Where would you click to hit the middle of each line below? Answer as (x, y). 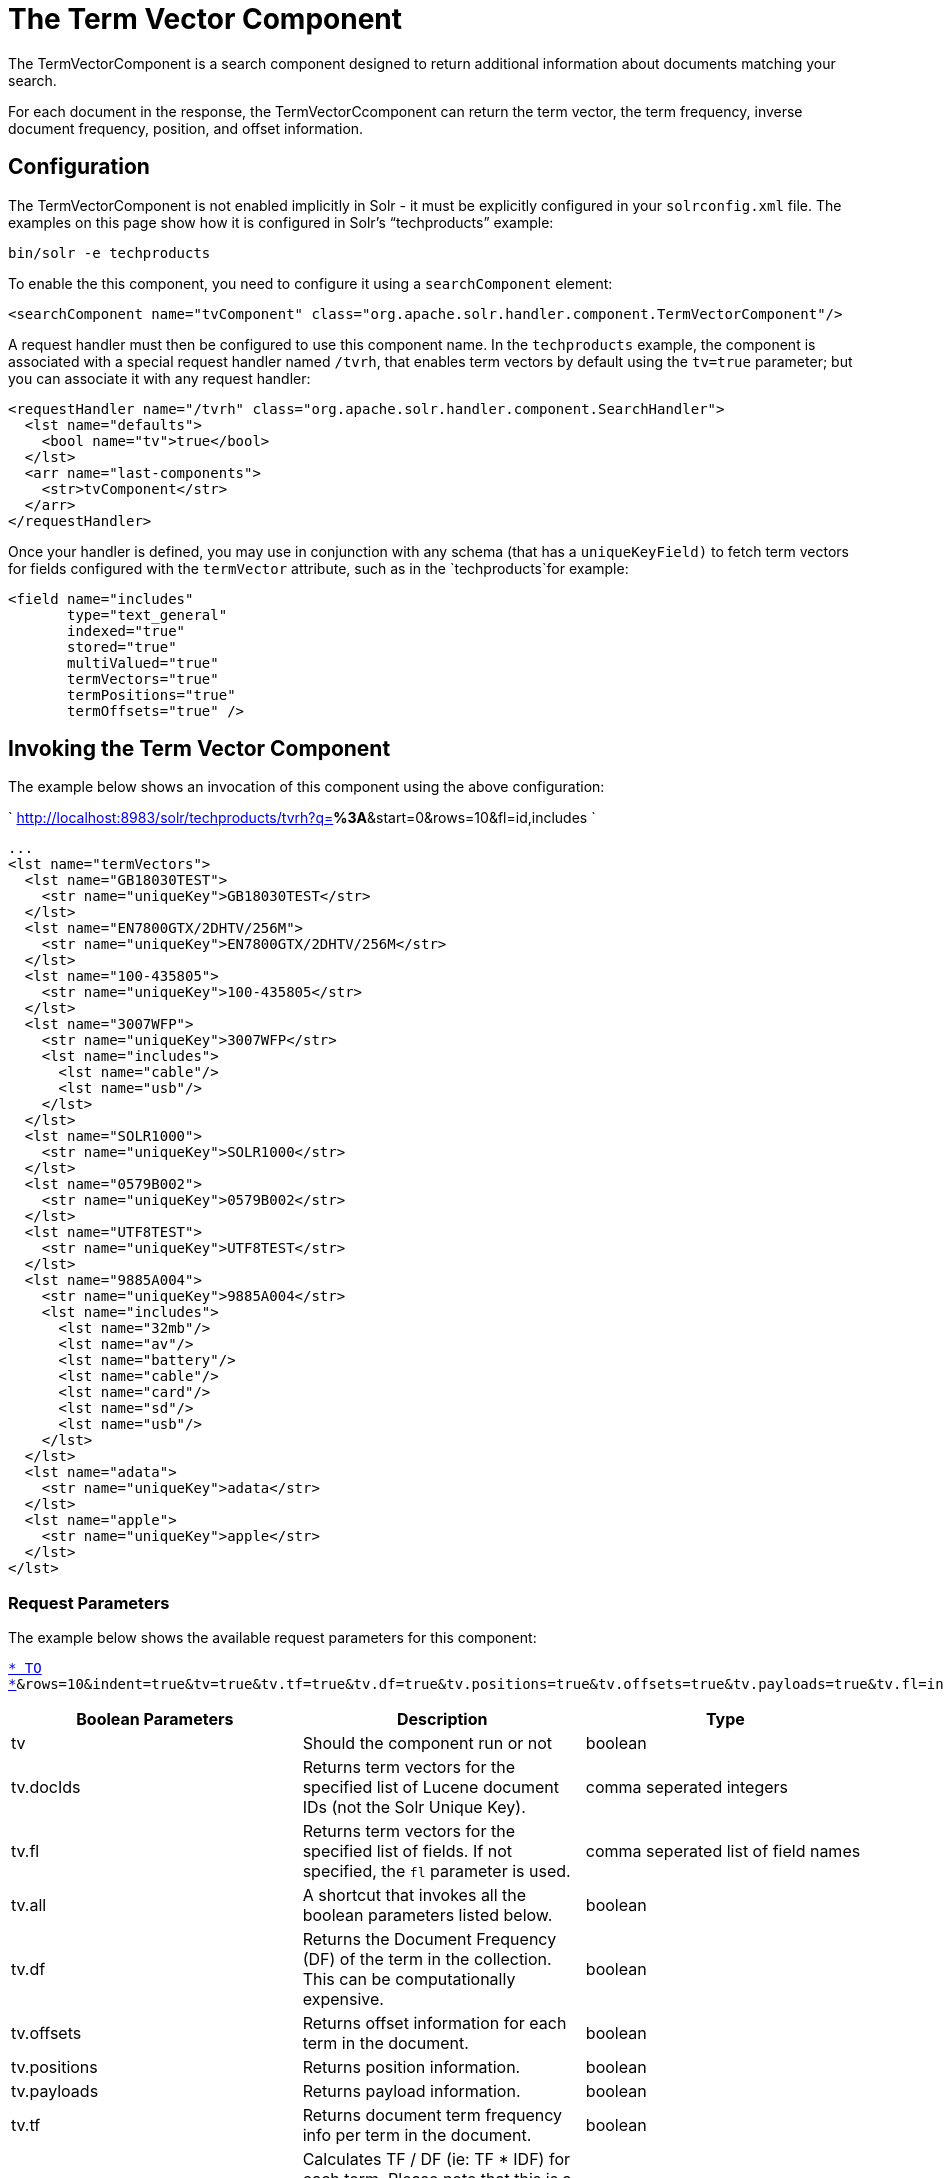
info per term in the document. (417, 2135)
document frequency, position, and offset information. (186, 128)
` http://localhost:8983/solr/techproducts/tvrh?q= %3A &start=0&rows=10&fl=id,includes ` (302, 818)
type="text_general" (147, 614)
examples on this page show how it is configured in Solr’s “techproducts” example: (281, 222)
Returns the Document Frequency (429, 1939)
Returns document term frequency (432, 2115)
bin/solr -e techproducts (109, 252)
